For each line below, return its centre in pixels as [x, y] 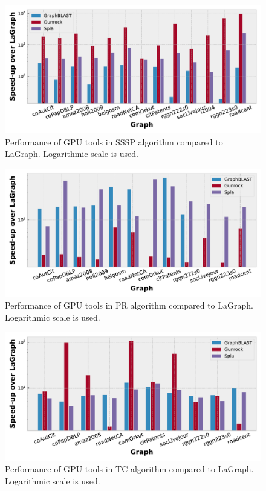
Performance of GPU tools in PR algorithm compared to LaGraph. [129, 305]
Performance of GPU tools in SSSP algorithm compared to [114, 142]
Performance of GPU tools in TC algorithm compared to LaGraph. [129, 469]
